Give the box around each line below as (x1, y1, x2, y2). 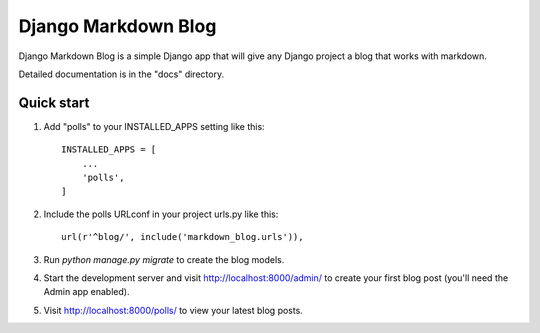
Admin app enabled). (43, 286, 130, 298)
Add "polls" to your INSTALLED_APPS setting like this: (43, 120, 265, 132)
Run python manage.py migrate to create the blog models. (43, 253, 285, 265)
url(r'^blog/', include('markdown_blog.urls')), (61, 231, 304, 243)
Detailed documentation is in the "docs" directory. (18, 68, 225, 80)
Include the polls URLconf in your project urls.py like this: (43, 208, 279, 220)
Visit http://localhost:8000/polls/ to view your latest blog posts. (43, 304, 304, 316)
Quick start (18, 94, 90, 111)
